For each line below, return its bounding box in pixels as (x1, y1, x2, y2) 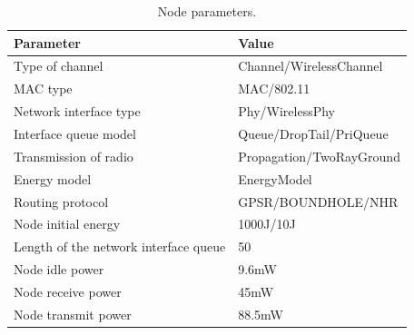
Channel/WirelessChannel (238, 56, 383, 75)
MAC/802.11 (238, 79, 310, 98)
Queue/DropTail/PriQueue (238, 123, 389, 143)
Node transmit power (14, 304, 132, 323)
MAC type (14, 79, 73, 98)
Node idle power (14, 260, 104, 279)
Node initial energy (14, 214, 121, 233)
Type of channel (14, 56, 103, 75)
